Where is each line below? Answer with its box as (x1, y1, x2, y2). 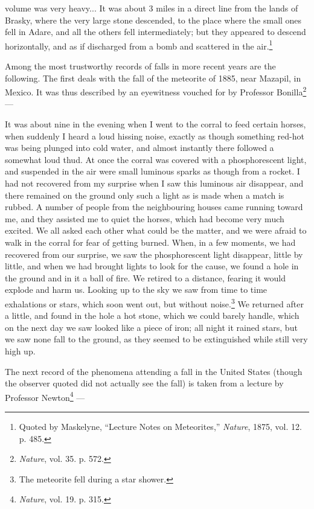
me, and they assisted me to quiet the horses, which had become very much (5, 212, 284, 225)
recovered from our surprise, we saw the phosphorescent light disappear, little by (5, 248, 303, 260)
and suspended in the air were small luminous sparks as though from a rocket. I (5, 165, 300, 178)
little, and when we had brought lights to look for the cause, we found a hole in (5, 260, 299, 272)
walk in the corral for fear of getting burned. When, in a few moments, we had (5, 236, 296, 248)
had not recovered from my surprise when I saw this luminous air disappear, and (5, 177, 304, 190)
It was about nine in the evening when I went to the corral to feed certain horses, (5, 118, 306, 130)
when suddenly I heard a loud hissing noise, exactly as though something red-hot (5, 129, 305, 142)
